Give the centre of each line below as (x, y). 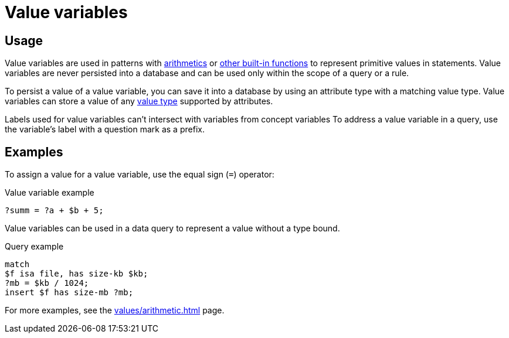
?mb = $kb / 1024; (47, 283)
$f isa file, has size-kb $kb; (77, 274)
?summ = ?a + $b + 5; (54, 211)
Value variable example (50, 193)
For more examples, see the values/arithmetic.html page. (115, 310)
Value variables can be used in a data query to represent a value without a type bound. (172, 228)
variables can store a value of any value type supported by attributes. (139, 101)
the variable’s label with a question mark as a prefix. (105, 129)
